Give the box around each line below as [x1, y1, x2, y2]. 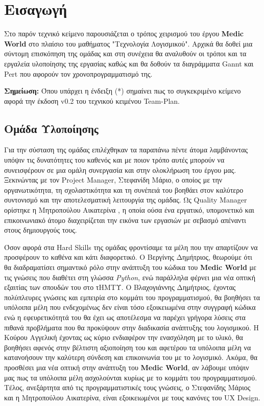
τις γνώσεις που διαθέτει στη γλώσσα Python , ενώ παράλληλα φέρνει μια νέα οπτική [4, 272, 255, 282]
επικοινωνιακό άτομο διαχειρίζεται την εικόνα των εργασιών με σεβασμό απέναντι [4, 214, 246, 225]
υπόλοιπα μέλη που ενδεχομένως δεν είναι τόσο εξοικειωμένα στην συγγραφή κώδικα [4, 302, 256, 312]
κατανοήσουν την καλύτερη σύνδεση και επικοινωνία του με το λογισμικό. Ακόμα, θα [4, 352, 257, 363]
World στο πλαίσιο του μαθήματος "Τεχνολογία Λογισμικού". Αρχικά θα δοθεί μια [4, 38, 253, 49]
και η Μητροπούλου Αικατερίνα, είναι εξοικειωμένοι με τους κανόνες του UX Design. [4, 392, 260, 402]
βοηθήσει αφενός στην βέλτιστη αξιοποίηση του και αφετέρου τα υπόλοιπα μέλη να [4, 342, 251, 352]
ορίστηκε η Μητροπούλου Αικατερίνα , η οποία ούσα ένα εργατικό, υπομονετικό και [4, 205, 254, 215]
